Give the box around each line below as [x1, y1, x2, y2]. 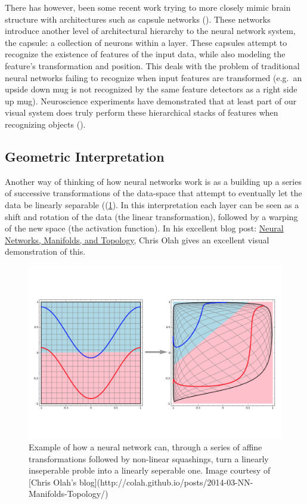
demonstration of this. [5, 245, 86, 258]
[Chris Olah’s [29, 475, 77, 488]
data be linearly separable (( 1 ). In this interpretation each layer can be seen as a [5, 198, 299, 211]
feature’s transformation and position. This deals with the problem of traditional [5, 59, 300, 72]
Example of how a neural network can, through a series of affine [29, 440, 262, 453]
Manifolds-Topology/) [29, 487, 108, 500]
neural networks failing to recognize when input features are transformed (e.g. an [5, 71, 302, 84]
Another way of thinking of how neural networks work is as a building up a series [5, 175, 302, 187]
